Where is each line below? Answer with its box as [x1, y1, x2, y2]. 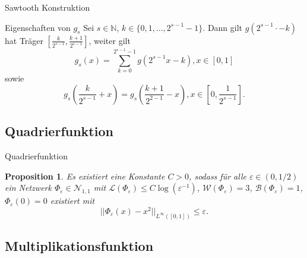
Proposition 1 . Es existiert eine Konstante [5, 169, 165, 182]
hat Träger [5, 34, 44, 46]
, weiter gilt [88, 34, 131, 46]
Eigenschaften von [5, 21, 71, 33]
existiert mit [50, 194, 95, 207]
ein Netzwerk [5, 181, 52, 194]
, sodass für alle [189, 169, 246, 182]
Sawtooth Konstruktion [5, 1, 90, 13]
